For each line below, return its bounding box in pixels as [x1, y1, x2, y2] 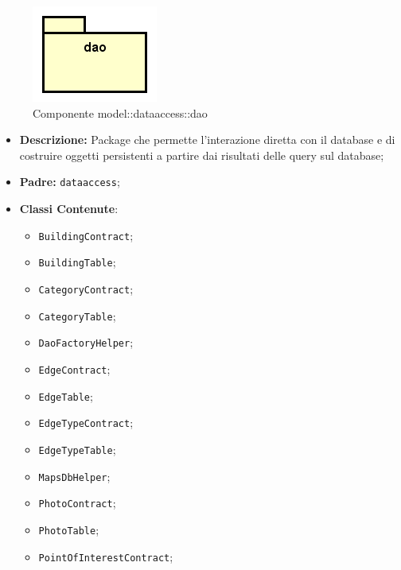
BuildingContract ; [38, 227, 134, 243]
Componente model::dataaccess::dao [33, 104, 208, 121]
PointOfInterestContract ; [38, 548, 173, 564]
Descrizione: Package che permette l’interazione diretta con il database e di [19, 131, 395, 148]
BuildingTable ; [38, 254, 116, 270]
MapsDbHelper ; [38, 467, 111, 484]
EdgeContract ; [38, 360, 111, 377]
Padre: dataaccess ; [19, 173, 120, 190]
